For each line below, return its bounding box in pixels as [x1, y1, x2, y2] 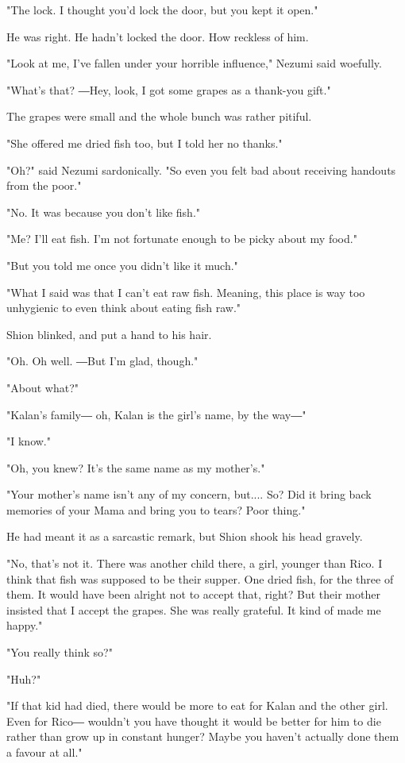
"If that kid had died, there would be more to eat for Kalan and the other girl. [6, 697, 388, 714]
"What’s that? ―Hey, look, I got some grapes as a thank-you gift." [6, 81, 331, 98]
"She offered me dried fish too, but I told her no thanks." [6, 134, 283, 151]
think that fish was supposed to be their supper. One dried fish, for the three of [6, 570, 394, 587]
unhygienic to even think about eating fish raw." [6, 299, 241, 316]
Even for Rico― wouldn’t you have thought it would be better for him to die [6, 712, 381, 729]
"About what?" [6, 379, 79, 395]
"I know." [6, 433, 51, 449]
